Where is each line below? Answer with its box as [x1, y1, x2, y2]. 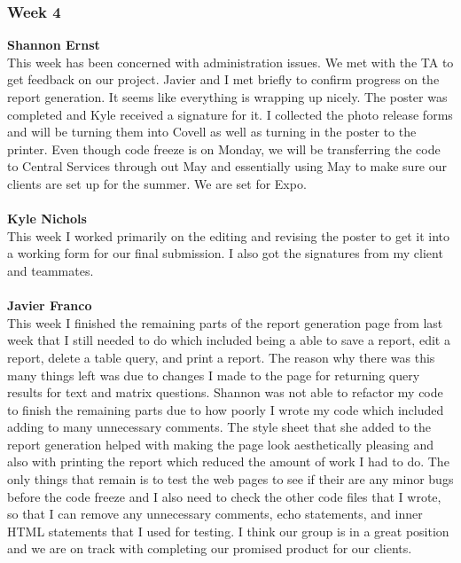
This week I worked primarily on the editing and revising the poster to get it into [7, 226, 449, 245]
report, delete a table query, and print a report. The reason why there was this [7, 348, 435, 366]
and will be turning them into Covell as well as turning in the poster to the [7, 122, 417, 141]
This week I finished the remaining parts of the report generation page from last [7, 313, 443, 332]
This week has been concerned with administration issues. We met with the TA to [7, 52, 454, 71]
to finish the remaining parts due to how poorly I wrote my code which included [7, 400, 444, 418]
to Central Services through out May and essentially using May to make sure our [7, 157, 448, 176]
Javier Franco [7, 296, 92, 315]
